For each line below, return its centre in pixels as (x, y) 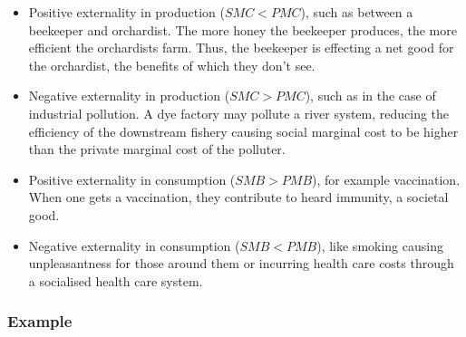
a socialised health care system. (116, 280)
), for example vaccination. (386, 179)
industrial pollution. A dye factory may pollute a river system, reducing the (239, 113)
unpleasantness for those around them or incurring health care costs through (241, 263)
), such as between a (357, 12)
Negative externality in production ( (129, 96)
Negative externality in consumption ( (134, 245)
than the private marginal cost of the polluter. (157, 149)
